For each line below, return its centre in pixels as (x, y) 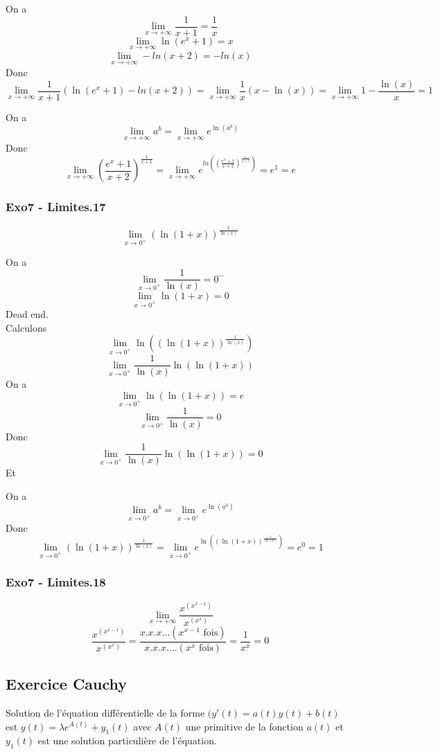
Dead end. (27, 314)
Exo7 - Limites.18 (56, 582)
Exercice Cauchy (67, 684)
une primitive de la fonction (244, 726)
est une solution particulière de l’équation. (127, 740)
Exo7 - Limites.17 (56, 207)
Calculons (26, 327)
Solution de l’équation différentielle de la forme (105, 712)
